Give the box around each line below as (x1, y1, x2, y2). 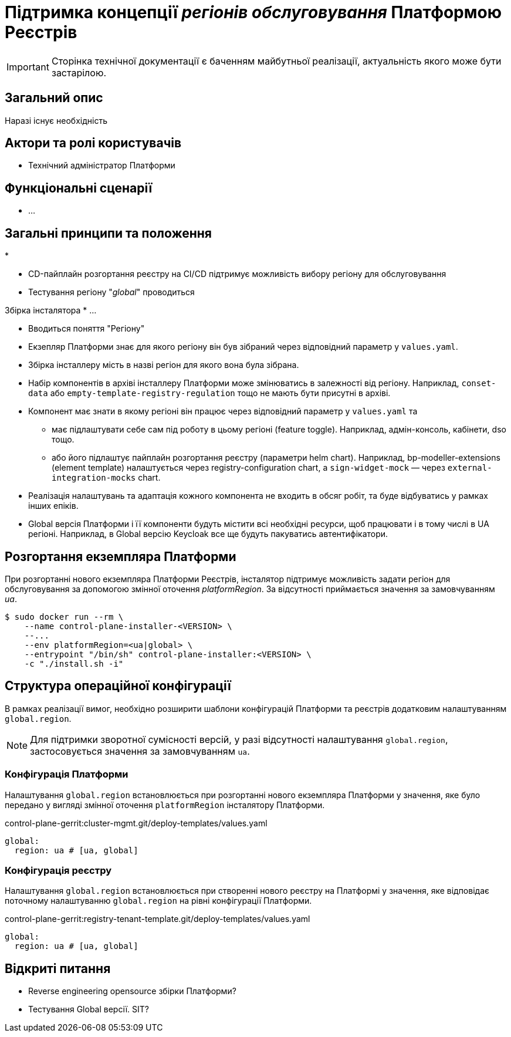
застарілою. (51, 66, 106, 79)
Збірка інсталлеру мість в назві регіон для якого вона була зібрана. (28, 360, 299, 370)
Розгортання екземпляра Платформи (5, 549, 236, 564)
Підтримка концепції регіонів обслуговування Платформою (5, 2, 502, 22)
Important (6, 60, 49, 73)
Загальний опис (5, 90, 103, 106)
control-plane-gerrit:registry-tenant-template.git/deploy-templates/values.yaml (5, 914, 310, 924)
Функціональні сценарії (5, 180, 153, 195)
